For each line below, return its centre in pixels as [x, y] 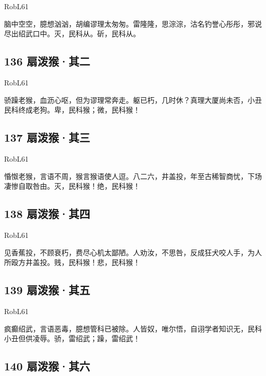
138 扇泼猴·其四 [47, 214]
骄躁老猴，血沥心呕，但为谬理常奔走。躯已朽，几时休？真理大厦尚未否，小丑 [133, 99]
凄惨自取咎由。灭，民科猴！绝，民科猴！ [72, 186]
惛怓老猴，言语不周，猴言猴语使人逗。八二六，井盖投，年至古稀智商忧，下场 [133, 176]
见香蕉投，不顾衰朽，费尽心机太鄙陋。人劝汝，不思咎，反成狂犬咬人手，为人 [133, 252]
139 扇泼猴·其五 [47, 290]
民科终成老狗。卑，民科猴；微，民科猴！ [72, 110]
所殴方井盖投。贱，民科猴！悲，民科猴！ [72, 262]
